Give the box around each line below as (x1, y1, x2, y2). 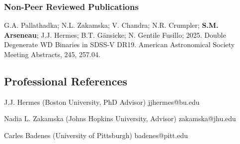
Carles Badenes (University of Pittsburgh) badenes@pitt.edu (4, 130, 188, 140)
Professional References (4, 73, 128, 88)
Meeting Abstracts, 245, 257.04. (4, 49, 100, 59)
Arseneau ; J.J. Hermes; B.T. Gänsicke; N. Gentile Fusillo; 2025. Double (4, 29, 226, 40)
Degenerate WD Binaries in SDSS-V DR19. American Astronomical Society (4, 39, 235, 50)
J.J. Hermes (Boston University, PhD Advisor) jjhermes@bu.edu (4, 96, 200, 107)
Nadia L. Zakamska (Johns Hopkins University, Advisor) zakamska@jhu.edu (4, 113, 236, 124)
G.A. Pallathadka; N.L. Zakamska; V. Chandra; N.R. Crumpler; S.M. (4, 20, 219, 30)
